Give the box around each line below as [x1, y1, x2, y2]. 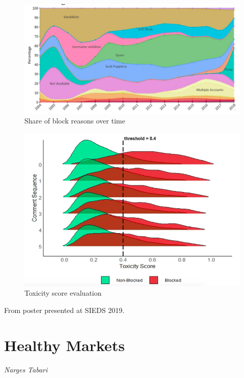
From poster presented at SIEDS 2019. [4, 304, 125, 315]
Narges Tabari [4, 364, 48, 374]
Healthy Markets [4, 334, 125, 355]
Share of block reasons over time [24, 115, 126, 126]
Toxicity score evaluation [24, 288, 102, 298]
